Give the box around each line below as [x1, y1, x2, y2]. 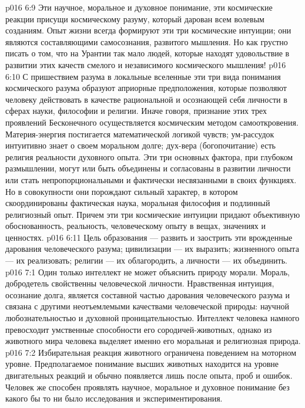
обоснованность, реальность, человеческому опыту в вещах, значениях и [5, 220, 266, 232]
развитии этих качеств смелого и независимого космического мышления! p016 [5, 58, 286, 70]
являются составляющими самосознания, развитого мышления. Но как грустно [5, 35, 288, 48]
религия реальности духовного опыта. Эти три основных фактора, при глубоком [5, 150, 293, 163]
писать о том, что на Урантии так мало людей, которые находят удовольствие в [5, 47, 290, 59]
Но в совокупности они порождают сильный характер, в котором [5, 185, 238, 197]
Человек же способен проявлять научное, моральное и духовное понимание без [5, 380, 290, 393]
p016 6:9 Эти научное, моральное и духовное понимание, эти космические [5, 1, 273, 13]
